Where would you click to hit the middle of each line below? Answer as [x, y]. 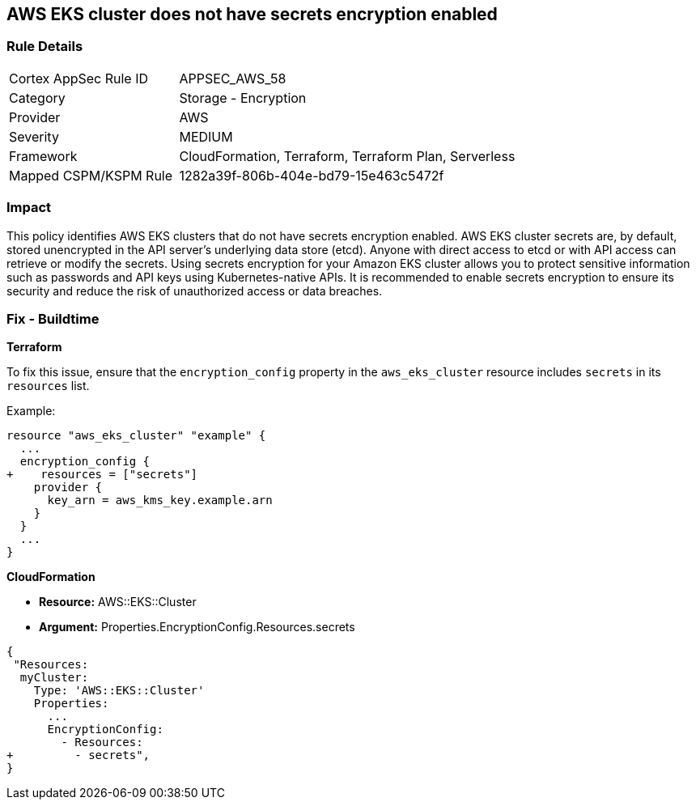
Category [37, 98]
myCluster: [54, 678]
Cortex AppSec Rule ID [79, 78]
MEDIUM [206, 136]
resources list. [48, 386]
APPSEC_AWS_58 [233, 78]
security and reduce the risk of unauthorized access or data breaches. [195, 291]
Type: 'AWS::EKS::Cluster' [119, 691]
